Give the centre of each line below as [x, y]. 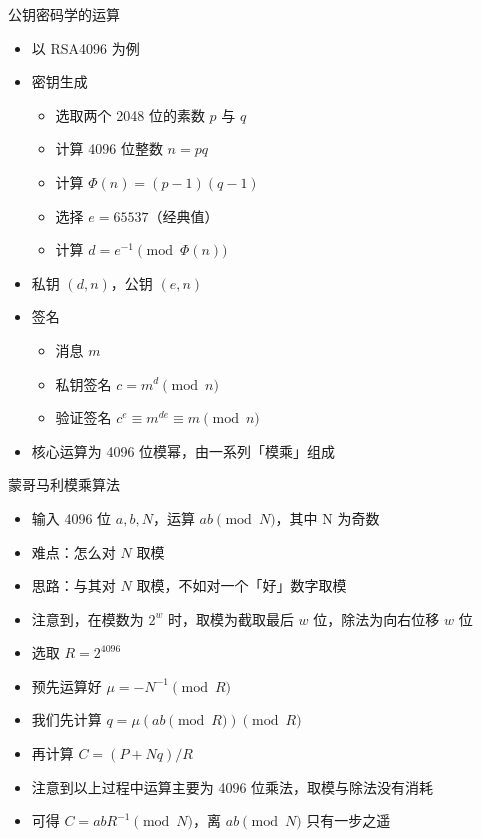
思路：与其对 [73, 585]
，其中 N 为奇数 [327, 517]
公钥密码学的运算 [64, 14]
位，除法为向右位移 [376, 618]
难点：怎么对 [73, 551]
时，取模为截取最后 [230, 618]
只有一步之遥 [348, 820]
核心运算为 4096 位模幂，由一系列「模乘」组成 [183, 450]
